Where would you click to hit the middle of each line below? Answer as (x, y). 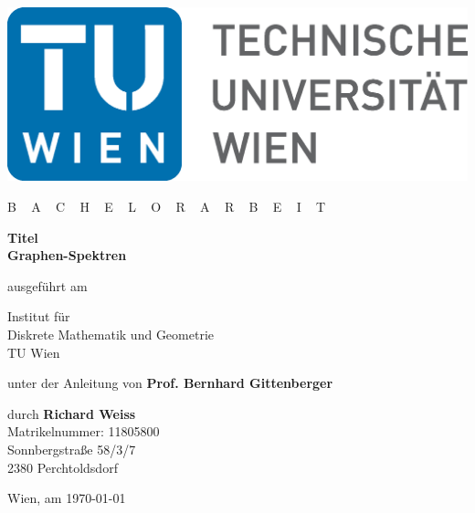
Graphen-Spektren (67, 255)
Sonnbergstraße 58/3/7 (72, 449)
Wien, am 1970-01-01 (67, 498)
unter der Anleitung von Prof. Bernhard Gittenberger (170, 383)
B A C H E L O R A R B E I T (167, 207)
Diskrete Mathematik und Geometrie (111, 335)
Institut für (39, 316)
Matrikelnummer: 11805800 (84, 431)
